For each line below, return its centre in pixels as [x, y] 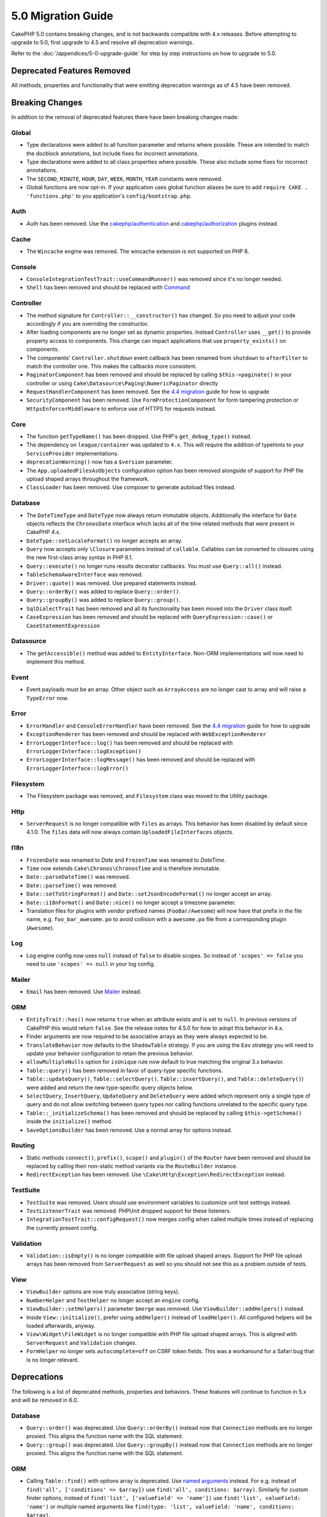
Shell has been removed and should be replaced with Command [108, 288]
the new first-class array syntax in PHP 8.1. [80, 558]
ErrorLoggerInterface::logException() [84, 751]
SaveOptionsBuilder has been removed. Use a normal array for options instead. [129, 1130]
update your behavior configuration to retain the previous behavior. [110, 1053]
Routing [23, 1146]
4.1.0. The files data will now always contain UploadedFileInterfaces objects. [130, 832]
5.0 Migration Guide [62, 16]
